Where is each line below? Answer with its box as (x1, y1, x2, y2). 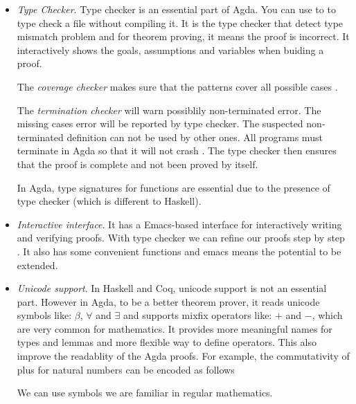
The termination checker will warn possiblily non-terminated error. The (17, 102, 321, 117)
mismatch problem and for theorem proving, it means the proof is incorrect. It (17, 29, 350, 44)
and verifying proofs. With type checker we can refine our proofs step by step (17, 230, 345, 245)
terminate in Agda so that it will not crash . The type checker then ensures (17, 143, 337, 158)
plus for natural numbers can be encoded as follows (17, 362, 235, 376)
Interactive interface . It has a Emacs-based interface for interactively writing (17, 217, 342, 231)
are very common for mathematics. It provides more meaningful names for (17, 321, 332, 336)
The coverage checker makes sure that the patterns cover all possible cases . (17, 79, 338, 93)
